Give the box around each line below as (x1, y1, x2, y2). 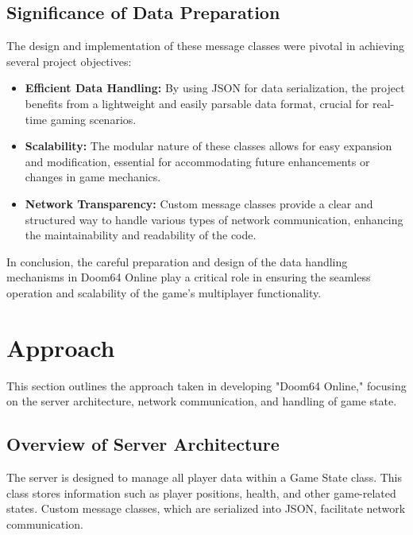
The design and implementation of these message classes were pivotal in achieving (6, 37, 405, 54)
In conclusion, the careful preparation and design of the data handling (6, 253, 348, 269)
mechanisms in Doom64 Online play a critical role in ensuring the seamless (6, 269, 371, 285)
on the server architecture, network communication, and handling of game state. (6, 393, 397, 409)
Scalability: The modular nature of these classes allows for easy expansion (25, 138, 392, 154)
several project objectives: (6, 52, 132, 69)
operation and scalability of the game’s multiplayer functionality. (6, 284, 322, 300)
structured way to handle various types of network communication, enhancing (25, 211, 403, 227)
